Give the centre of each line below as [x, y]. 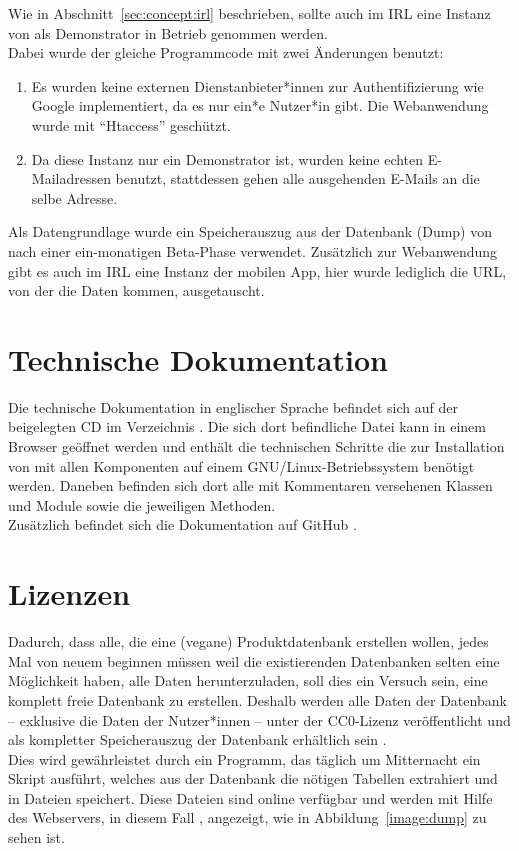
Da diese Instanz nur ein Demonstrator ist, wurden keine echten [227, 158]
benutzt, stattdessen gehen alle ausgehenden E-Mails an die [297, 178]
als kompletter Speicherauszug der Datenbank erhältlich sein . [197, 739]
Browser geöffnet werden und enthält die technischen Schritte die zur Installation [256, 446]
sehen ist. [36, 837]
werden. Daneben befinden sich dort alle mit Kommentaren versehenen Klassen [250, 485]
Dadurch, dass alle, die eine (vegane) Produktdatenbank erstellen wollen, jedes [248, 641]
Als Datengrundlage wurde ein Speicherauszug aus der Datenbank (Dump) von [250, 231]
